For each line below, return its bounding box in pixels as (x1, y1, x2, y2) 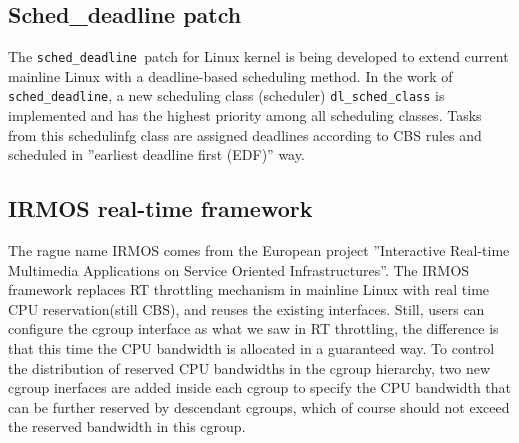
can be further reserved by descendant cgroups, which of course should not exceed (8, 396, 510, 417)
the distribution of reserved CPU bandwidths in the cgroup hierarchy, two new (8, 357, 491, 378)
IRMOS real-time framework (8, 193, 313, 224)
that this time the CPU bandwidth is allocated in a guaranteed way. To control (8, 338, 495, 359)
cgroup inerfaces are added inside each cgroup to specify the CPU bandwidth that (8, 377, 512, 398)
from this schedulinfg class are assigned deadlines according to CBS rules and (8, 124, 482, 145)
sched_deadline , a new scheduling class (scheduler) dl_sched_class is (8, 85, 445, 106)
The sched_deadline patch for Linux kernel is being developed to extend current (8, 46, 509, 67)
